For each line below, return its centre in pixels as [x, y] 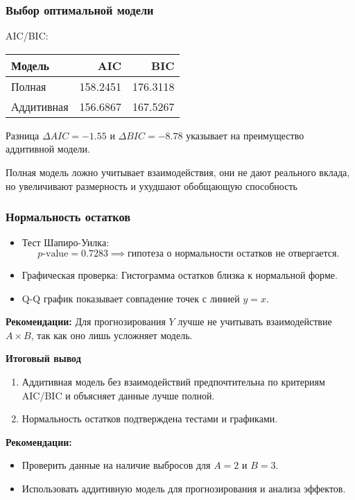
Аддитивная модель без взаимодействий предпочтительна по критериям [173, 381]
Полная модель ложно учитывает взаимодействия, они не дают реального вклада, [178, 172]
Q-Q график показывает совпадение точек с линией [131, 298]
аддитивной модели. [48, 149]
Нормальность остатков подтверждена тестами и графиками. [150, 419]
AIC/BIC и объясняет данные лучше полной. [118, 395]
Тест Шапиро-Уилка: [66, 242]
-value [55, 254]
